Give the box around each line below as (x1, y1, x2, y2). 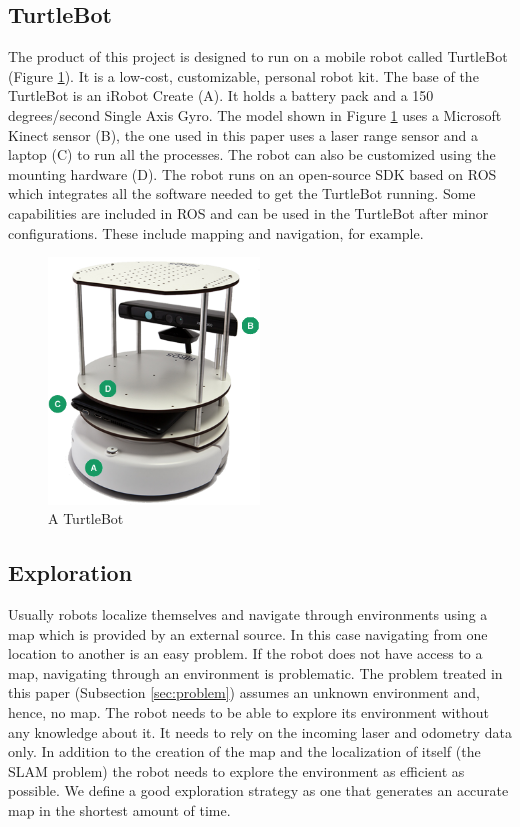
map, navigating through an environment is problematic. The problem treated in (8, 662, 503, 683)
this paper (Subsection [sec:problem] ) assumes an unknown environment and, (8, 682, 480, 703)
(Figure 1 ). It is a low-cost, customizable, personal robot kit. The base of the (8, 65, 479, 86)
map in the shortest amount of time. (8, 799, 231, 820)
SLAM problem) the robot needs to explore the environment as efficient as (8, 760, 465, 781)
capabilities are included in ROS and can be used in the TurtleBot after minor (8, 202, 489, 223)
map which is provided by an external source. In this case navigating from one (8, 623, 488, 644)
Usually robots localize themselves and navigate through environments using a (8, 603, 488, 624)
